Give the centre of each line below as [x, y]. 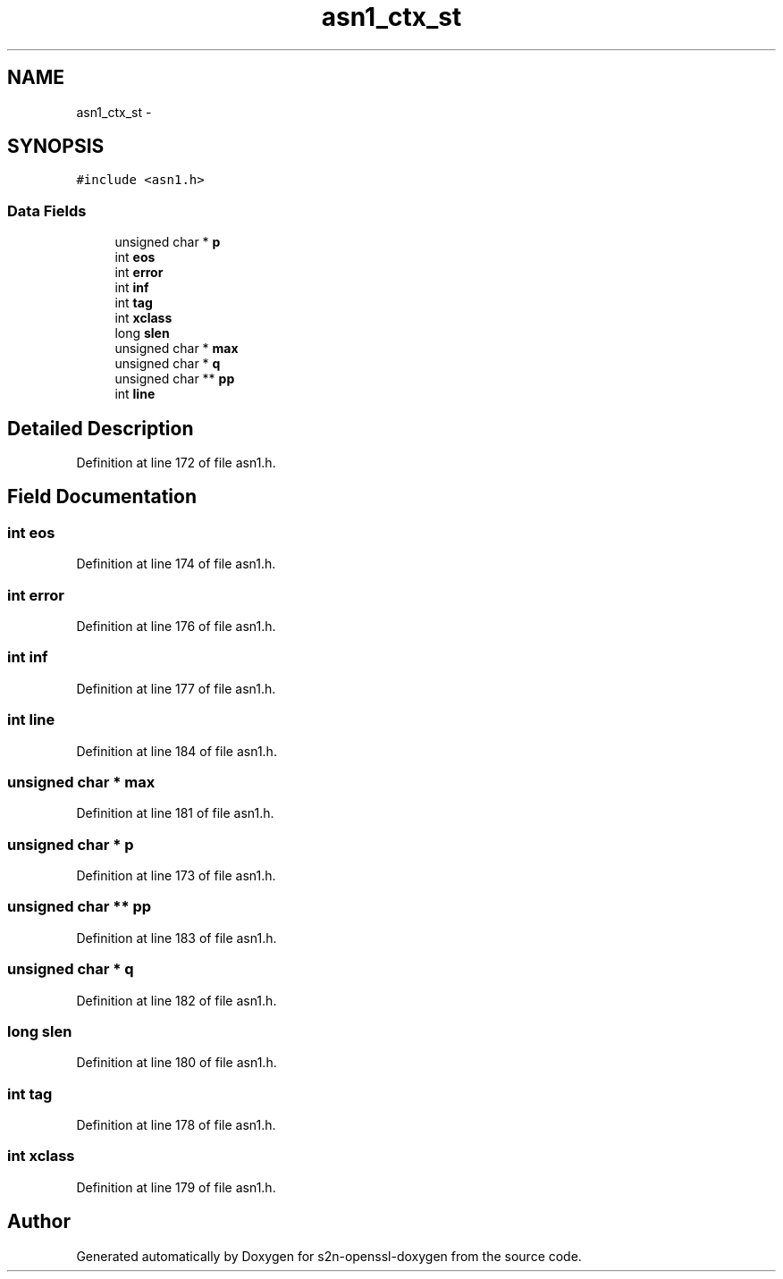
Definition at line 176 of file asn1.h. [176, 626]
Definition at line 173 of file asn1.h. [176, 875]
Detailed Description [101, 428]
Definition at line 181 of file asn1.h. [175, 813]
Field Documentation [102, 497]
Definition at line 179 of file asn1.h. [176, 1187]
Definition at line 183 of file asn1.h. [177, 938]
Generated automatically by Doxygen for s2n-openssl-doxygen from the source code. [329, 1256]
